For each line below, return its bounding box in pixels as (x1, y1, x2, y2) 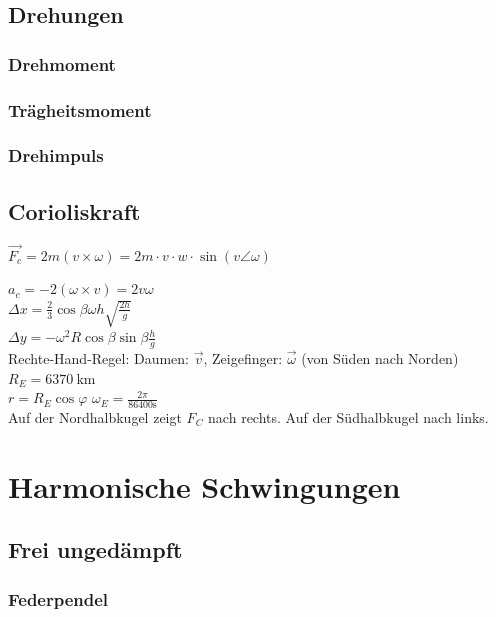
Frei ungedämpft (8, 534, 183, 565)
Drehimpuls (8, 143, 104, 168)
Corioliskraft (8, 195, 141, 226)
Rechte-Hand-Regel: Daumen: (8, 348, 190, 368)
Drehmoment (8, 51, 116, 76)
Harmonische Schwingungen (8, 465, 401, 506)
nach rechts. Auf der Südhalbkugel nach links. (208, 407, 489, 428)
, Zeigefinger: (203, 348, 283, 368)
